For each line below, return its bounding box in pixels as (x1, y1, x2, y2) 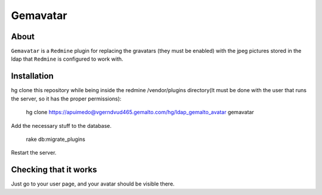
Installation (11, 71, 54, 81)
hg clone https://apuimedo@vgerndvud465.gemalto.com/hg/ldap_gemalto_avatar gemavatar (26, 109, 255, 116)
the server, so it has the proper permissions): (11, 95, 122, 102)
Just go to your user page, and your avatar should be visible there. (11, 180, 175, 187)
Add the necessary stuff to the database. (11, 122, 112, 129)
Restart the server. (11, 149, 57, 156)
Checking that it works (11, 165, 97, 175)
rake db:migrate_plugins (26, 136, 86, 143)
